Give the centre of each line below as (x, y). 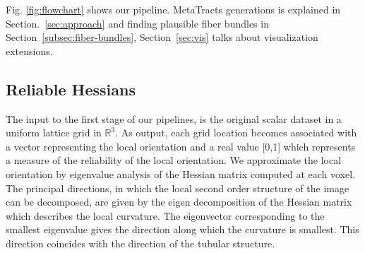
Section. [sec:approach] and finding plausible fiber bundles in (137, 23)
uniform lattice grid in (54, 133)
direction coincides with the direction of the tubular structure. (140, 243)
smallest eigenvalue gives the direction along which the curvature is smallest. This (182, 229)
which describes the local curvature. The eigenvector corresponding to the (165, 215)
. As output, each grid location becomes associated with (236, 133)
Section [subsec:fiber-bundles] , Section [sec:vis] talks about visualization (162, 37)
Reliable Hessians (71, 89)
